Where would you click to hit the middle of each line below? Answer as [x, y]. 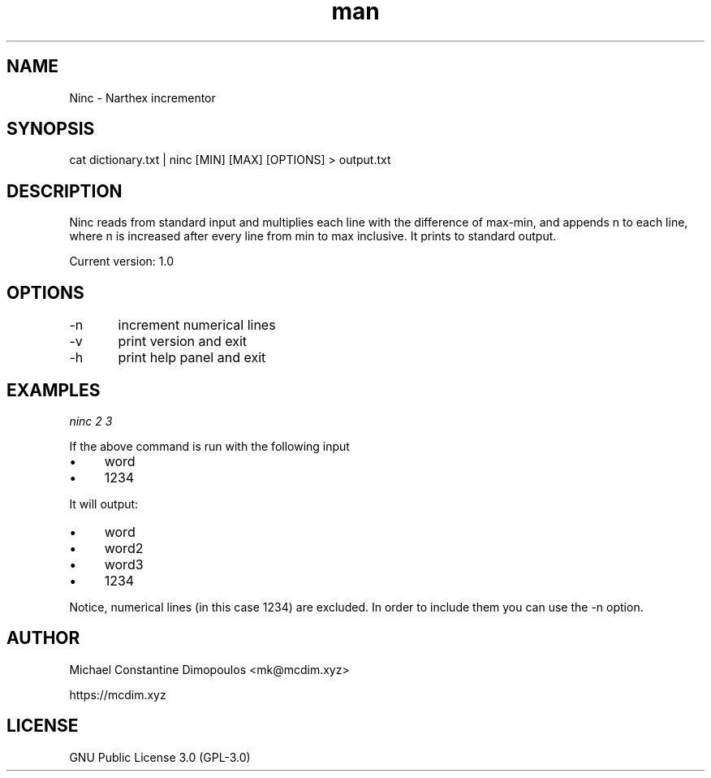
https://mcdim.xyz [118, 694]
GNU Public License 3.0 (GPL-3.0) [160, 757]
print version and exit [183, 341]
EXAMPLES [54, 390]
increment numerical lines [197, 325]
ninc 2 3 [91, 421]
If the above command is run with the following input [209, 446]
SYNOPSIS [51, 129]
